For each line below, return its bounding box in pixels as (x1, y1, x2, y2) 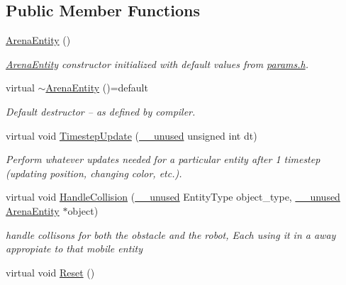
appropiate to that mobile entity (6, 241, 143, 256)
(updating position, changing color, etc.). (6, 165, 182, 180)
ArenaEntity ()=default (45, 80, 148, 95)
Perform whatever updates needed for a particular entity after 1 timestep (6, 152, 320, 167)
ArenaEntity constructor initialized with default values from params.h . (6, 56, 308, 71)
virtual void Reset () (6, 264, 95, 279)
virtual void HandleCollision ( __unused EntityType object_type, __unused (6, 189, 340, 204)
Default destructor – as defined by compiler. (6, 104, 196, 118)
